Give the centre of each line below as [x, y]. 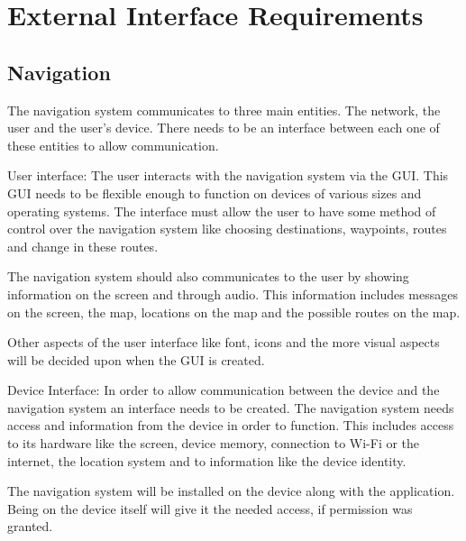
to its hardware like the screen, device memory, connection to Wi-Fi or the [214, 443]
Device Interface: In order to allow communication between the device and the [224, 390]
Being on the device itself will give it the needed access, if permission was [210, 508]
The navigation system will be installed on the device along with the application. [231, 491]
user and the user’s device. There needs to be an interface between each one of [224, 128]
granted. [30, 526]
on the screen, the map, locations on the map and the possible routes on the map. [234, 312]
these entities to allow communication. [113, 145]
